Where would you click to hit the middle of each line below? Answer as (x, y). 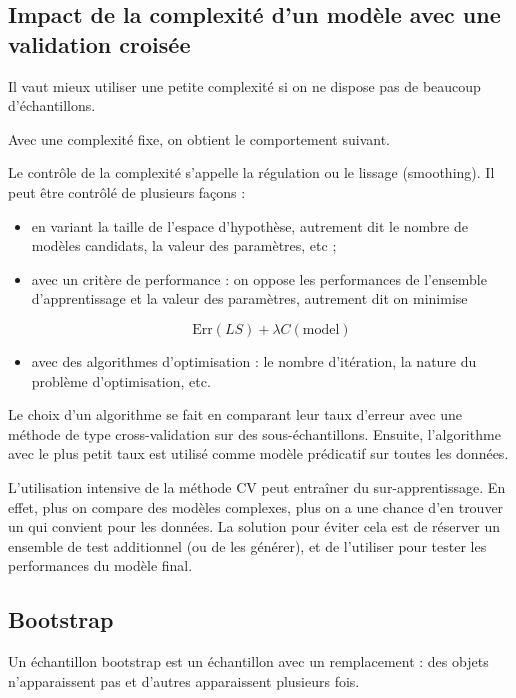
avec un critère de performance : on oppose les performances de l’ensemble (259, 278)
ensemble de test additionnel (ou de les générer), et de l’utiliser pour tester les (247, 545)
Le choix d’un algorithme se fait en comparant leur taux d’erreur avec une (235, 414)
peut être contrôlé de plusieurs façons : (127, 191)
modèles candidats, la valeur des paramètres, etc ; (184, 245)
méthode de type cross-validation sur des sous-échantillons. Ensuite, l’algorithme (254, 433)
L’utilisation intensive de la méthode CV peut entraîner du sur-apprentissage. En (257, 486)
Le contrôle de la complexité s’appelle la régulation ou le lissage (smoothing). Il (251, 172)
